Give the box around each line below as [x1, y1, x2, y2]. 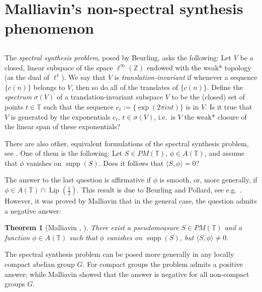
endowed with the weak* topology [146, 62, 251, 72]
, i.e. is [154, 111, 176, 122]
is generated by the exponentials [11, 111, 111, 122]
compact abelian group [5, 259, 75, 269]
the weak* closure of [184, 111, 247, 122]
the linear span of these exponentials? [5, 121, 121, 132]
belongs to [33, 81, 65, 92]
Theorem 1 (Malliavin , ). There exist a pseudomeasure [5, 222, 179, 233]
